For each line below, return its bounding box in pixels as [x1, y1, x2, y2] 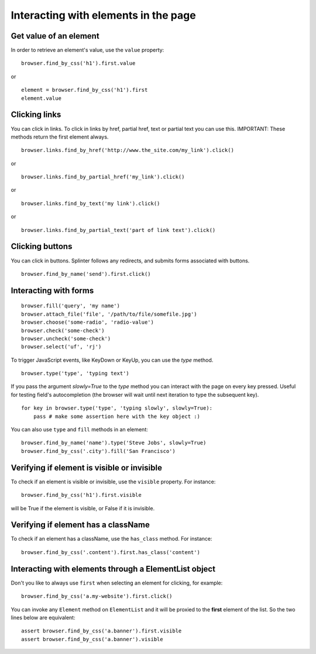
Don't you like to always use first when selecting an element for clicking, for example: [11, 579, 223, 586]
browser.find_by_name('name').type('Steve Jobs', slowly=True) [21, 440, 207, 447]
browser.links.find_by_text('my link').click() [21, 200, 160, 207]
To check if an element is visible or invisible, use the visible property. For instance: [11, 478, 216, 485]
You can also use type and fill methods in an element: [11, 426, 149, 433]
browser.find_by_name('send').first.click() [21, 271, 152, 277]
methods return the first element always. [11, 133, 109, 140]
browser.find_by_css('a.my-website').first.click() [21, 593, 173, 600]
